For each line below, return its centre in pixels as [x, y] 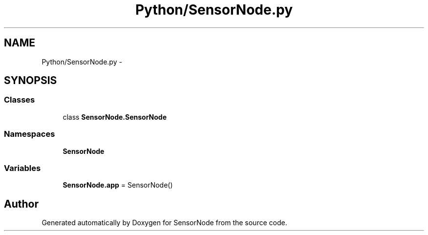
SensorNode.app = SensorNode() [118, 185]
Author [21, 204]
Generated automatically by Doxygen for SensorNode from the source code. [164, 223]
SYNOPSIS [31, 81]
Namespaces [30, 134]
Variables [22, 168]
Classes [20, 100]
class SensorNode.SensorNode [115, 117]
